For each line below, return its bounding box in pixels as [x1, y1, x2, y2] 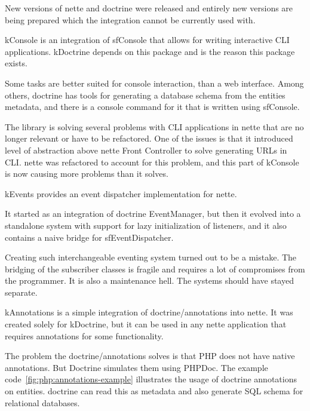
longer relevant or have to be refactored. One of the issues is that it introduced [5, 132, 293, 145]
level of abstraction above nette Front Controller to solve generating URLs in [5, 143, 287, 156]
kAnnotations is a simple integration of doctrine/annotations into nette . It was [5, 306, 293, 318]
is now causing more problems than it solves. [5, 167, 168, 180]
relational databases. [5, 396, 80, 409]
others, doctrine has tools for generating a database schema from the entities [5, 88, 286, 101]
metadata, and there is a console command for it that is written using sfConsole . [5, 100, 300, 113]
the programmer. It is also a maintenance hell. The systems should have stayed [5, 274, 294, 287]
